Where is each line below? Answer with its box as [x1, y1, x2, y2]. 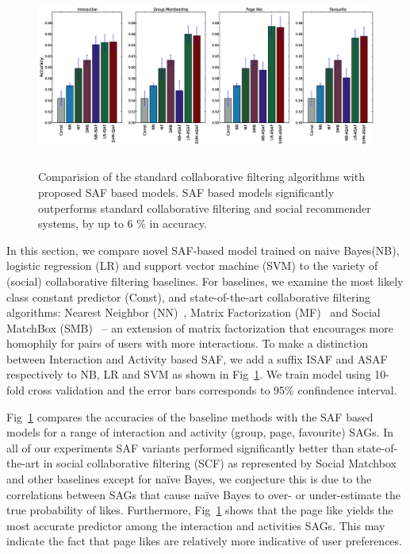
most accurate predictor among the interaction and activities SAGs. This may [6, 517, 385, 533]
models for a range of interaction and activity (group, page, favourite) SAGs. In [6, 424, 394, 441]
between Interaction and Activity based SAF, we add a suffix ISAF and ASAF [6, 350, 388, 367]
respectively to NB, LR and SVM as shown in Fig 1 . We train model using [6, 366, 371, 383]
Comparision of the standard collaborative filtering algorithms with [38, 168, 365, 185]
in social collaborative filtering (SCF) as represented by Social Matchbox [43, 455, 397, 471]
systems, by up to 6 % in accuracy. [38, 215, 207, 232]
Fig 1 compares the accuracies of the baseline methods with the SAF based [6, 408, 374, 425]
